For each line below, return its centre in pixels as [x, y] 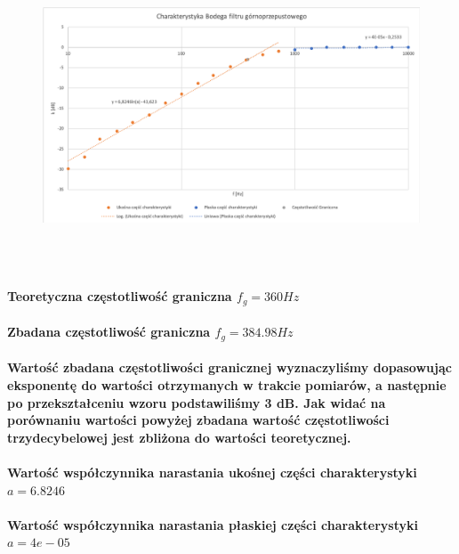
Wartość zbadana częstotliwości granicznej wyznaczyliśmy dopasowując [229, 367]
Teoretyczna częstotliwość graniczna [120, 296]
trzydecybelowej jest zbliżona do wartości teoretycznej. [179, 437]
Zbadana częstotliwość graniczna [109, 332]
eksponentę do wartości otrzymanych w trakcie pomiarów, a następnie [227, 385]
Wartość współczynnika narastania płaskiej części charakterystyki [213, 524]
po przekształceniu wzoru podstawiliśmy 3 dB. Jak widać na [197, 402]
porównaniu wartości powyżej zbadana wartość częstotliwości [198, 420]
